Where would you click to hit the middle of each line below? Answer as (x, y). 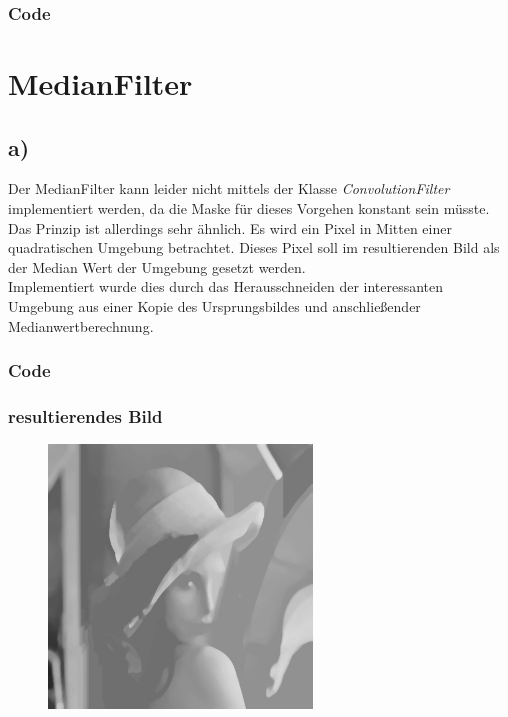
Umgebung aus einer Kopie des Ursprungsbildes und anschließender (214, 305)
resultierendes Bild (85, 415)
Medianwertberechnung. (81, 325)
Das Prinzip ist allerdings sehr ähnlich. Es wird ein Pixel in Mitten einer (230, 227)
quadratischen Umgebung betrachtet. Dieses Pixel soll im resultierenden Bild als (254, 247)
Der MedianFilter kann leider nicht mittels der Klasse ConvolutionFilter (229, 188)
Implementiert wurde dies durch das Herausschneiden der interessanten (226, 286)
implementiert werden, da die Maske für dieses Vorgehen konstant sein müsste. (249, 208)
